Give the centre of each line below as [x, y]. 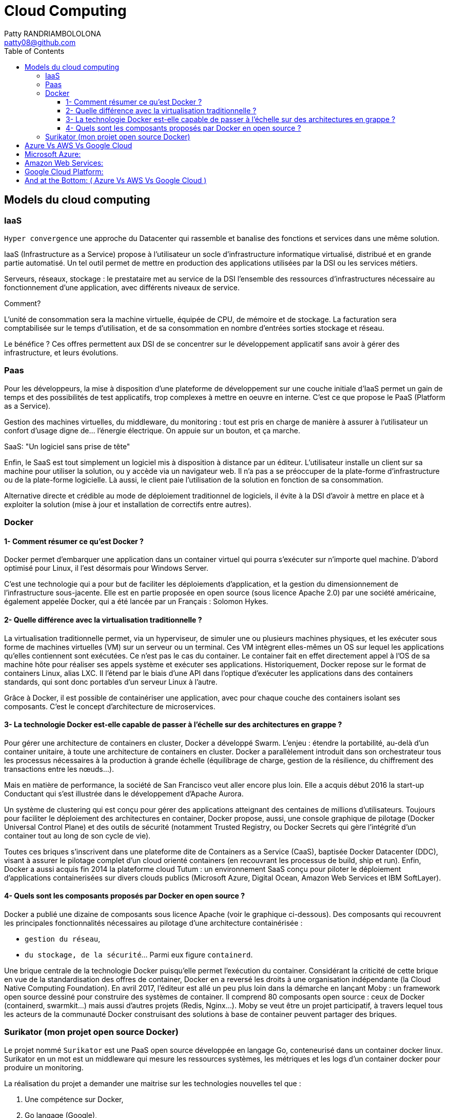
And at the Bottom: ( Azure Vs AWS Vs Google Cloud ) [116, 180]
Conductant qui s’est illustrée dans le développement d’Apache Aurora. [124, 793]
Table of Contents [34, 51]
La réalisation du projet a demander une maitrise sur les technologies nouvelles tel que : [153, 1083]
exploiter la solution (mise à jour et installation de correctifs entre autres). [128, 504]
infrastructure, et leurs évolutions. [61, 352]
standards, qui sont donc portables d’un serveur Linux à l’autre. [111, 682]
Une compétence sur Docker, [74, 1099]
